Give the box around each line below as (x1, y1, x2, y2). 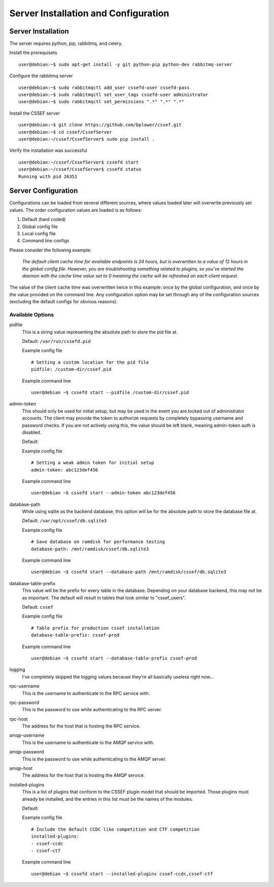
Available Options (9, 311, 54, 318)
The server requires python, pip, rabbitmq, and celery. (9, 41, 123, 47)
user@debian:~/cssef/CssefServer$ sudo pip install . (18, 136, 155, 142)
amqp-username (9, 732, 45, 739)
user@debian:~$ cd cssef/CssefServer (18, 129, 113, 135)
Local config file (22, 231, 56, 236)
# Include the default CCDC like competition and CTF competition (31, 826, 200, 832)
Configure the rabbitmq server (9, 73, 73, 79)
